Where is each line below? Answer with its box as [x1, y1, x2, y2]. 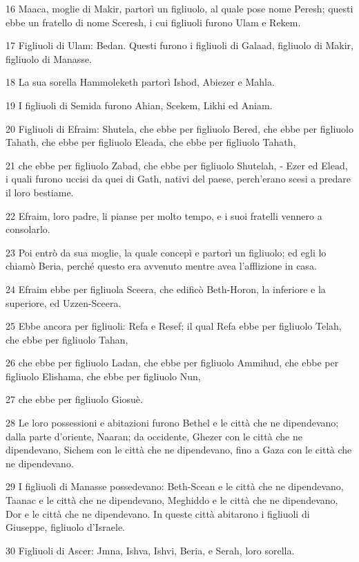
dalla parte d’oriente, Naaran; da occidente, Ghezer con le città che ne [6, 429, 302, 443]
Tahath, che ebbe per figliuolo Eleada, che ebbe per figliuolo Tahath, [6, 135, 296, 149]
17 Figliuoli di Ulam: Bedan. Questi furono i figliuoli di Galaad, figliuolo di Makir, [6, 38, 353, 53]
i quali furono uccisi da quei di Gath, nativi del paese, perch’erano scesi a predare [6, 171, 351, 186]
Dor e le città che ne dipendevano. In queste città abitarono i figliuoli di [6, 506, 310, 521]
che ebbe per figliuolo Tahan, [6, 332, 128, 346]
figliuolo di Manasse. [6, 51, 93, 66]
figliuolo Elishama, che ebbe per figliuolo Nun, [6, 368, 201, 383]
